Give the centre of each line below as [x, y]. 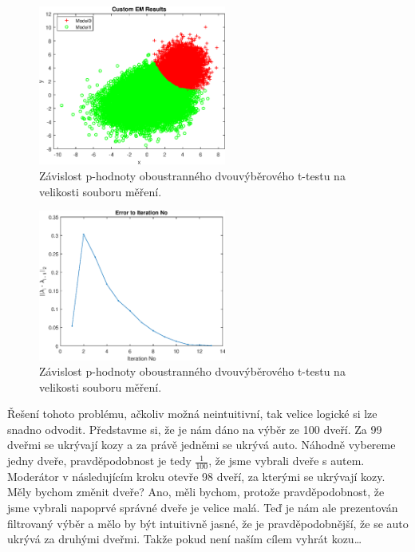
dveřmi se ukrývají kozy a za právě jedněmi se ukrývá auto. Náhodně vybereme [202, 445]
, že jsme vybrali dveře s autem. [287, 461]
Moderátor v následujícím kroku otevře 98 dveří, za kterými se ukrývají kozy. [196, 476]
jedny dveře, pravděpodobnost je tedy [99, 461]
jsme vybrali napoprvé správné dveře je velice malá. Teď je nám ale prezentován [203, 508]
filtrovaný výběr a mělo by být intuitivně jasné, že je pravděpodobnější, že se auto [208, 523]
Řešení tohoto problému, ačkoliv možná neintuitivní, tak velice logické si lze [192, 414]
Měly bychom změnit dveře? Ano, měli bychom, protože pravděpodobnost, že [196, 492]
